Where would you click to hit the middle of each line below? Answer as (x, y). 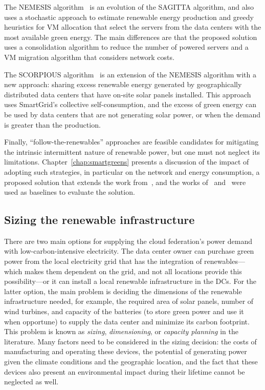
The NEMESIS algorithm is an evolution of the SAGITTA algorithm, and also (129, 7)
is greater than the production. (52, 124)
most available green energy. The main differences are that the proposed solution (131, 37)
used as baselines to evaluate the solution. (70, 192)
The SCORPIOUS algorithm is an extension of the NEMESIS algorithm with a (130, 74)
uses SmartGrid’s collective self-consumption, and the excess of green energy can (130, 104)
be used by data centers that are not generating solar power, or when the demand (132, 114)
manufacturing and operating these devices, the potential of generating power (126, 351)
